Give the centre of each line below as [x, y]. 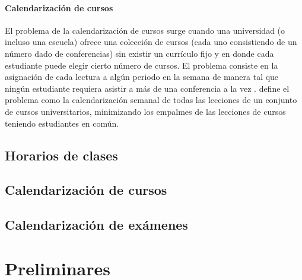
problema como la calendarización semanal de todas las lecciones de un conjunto [151, 100]
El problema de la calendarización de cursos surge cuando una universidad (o [145, 30]
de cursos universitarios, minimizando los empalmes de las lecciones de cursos [145, 111]
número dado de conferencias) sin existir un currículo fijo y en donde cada [139, 53]
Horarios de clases [61, 155]
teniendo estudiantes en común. [62, 123]
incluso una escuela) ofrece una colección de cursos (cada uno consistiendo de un [151, 42]
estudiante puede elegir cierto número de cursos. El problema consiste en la [142, 65]
